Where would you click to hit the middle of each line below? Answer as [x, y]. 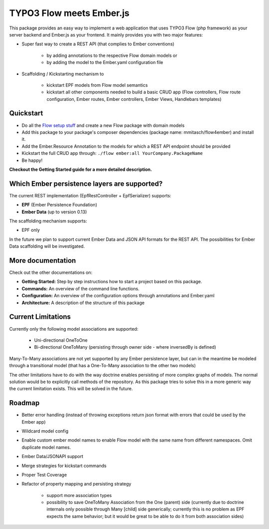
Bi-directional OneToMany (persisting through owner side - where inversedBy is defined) [125, 347]
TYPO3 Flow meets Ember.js [69, 13]
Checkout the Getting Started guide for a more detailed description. [80, 169]
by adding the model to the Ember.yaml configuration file [105, 62]
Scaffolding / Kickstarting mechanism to [63, 74]
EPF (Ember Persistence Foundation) [59, 205]
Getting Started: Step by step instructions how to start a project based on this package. [112, 282]
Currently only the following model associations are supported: [74, 329]
